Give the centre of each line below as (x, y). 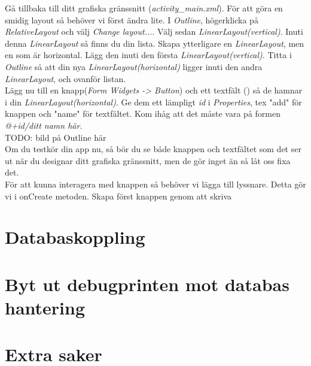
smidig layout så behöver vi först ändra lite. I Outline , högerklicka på (132, 19)
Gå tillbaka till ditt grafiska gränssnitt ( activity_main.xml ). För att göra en (144, 8)
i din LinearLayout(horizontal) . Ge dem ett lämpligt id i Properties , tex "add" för (153, 102)
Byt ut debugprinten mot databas (147, 284)
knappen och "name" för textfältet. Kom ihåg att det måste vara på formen (143, 114)
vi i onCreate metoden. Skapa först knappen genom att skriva (118, 196)
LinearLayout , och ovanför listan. (65, 78)
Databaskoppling (75, 237)
